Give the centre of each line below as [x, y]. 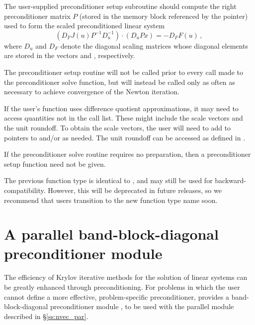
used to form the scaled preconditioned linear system [85, 26]
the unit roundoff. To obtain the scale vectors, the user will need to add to [118, 127]
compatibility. [25, 190]
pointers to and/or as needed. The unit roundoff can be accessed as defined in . [125, 137]
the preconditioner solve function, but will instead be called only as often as [120, 82]
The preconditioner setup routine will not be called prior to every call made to [124, 72]
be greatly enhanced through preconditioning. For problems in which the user [122, 287]
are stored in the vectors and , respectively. [70, 55]
